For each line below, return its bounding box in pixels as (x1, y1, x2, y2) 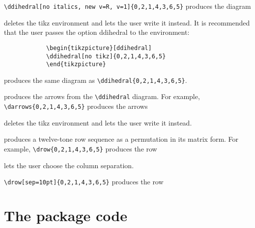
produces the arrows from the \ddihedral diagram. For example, (4, 91, 200, 101)
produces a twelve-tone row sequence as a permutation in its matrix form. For (4, 134, 239, 144)
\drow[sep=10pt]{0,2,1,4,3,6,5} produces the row (4, 177, 164, 187)
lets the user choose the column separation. (4, 160, 134, 170)
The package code (4, 205, 127, 226)
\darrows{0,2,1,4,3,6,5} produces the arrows (4, 101, 148, 111)
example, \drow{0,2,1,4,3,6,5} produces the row (4, 143, 157, 153)
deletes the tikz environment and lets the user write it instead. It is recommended (4, 17, 250, 27)
